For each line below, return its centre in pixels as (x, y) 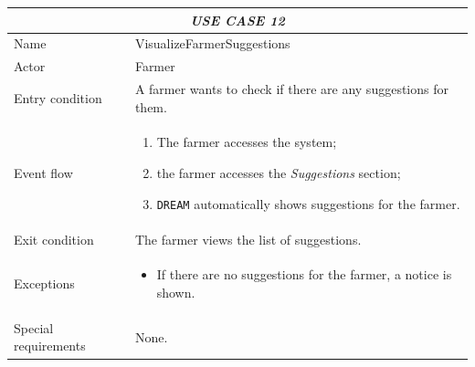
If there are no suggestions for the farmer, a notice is (304, 274)
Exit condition (54, 239)
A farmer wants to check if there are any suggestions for (291, 89)
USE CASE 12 (237, 20)
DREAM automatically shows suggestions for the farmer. (308, 203)
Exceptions (44, 283)
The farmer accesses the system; (247, 142)
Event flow (43, 173)
